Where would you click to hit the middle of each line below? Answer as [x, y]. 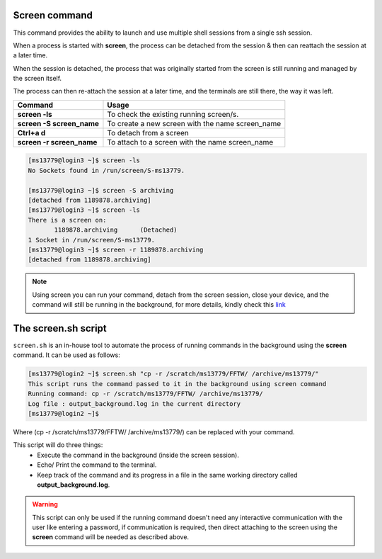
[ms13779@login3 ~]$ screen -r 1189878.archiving [116, 249]
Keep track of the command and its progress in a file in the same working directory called [167, 475]
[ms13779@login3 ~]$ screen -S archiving [101, 190]
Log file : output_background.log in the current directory [134, 403]
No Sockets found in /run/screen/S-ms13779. [106, 170]
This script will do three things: [58, 445]
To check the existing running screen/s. [173, 114]
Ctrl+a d [31, 132]
